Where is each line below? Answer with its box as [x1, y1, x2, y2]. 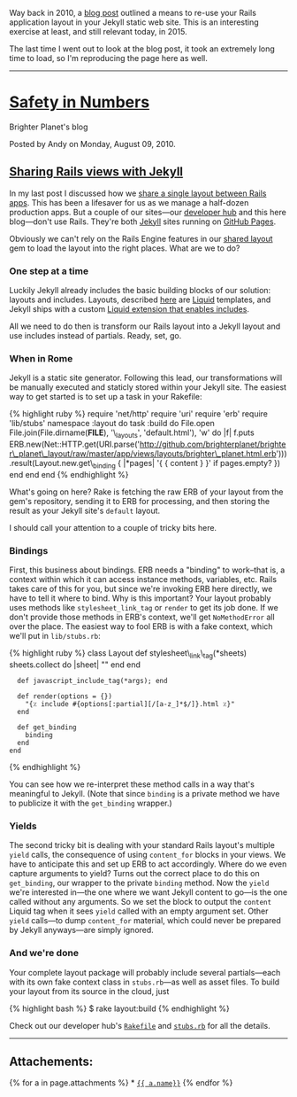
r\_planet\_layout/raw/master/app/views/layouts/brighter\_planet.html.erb [9, 448, 277, 459]
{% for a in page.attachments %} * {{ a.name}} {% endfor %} [9, 1078, 233, 1088]
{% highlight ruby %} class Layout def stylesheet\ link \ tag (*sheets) [9, 648, 247, 661]
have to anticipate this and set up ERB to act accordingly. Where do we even [9, 859, 287, 869]
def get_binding [17, 723, 77, 732]
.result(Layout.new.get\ [9, 458, 94, 469]
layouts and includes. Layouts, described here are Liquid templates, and [9, 294, 271, 305]
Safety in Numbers [9, 92, 150, 113]
